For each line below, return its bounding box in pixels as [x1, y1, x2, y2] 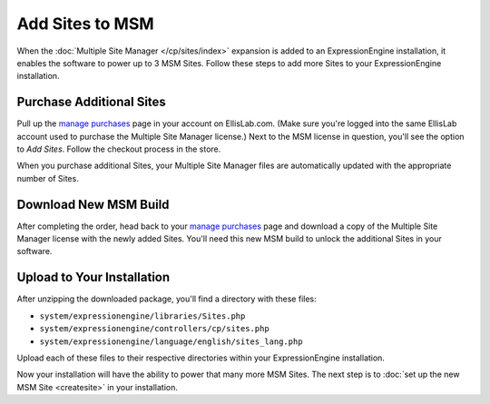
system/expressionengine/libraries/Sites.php [39, 310, 246, 321]
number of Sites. [16, 172, 79, 183]
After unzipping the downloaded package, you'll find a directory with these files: [16, 293, 317, 304]
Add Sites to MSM [16, 14, 154, 34]
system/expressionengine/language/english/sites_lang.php [39, 336, 303, 347]
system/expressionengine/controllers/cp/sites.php [39, 323, 269, 334]
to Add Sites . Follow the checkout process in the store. [16, 143, 221, 154]
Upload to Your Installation [16, 270, 171, 285]
